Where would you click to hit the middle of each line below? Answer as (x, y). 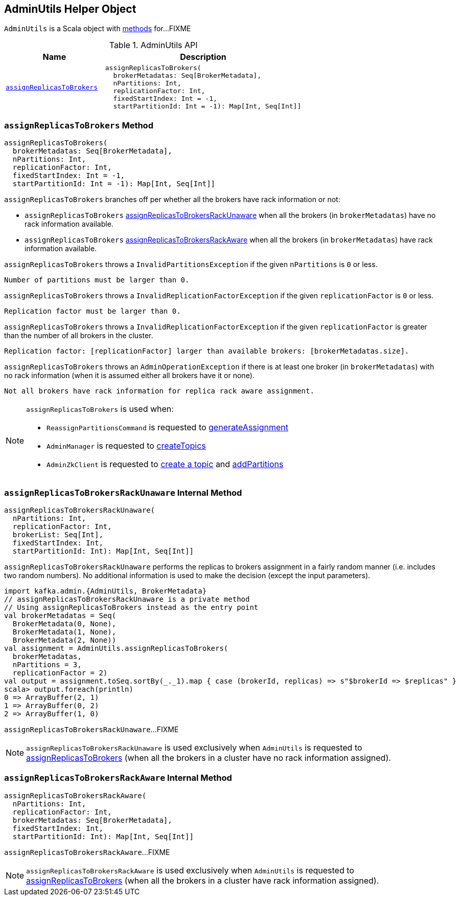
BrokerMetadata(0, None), (64, 623)
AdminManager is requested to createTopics (126, 446)
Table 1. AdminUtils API (153, 45)
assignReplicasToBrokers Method (79, 125)
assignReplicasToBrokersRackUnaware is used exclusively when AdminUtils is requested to (194, 747)
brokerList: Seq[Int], (58, 534)
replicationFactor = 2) (60, 673)
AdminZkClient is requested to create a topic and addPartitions (165, 464)
